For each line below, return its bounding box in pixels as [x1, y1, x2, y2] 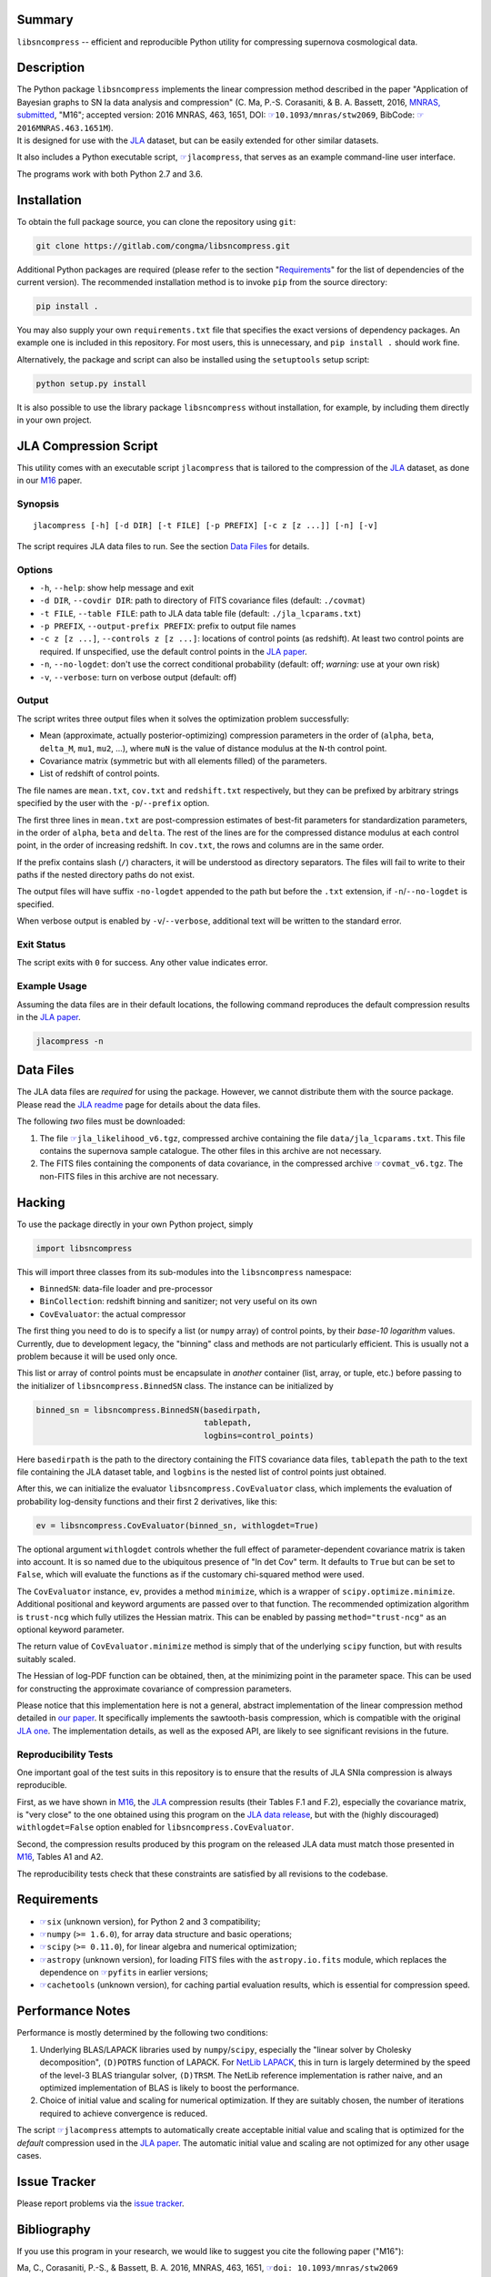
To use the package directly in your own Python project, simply [16, 1219, 254, 1230]
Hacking [16, 1194, 65, 1210]
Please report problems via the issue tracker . [16, 2198, 185, 2209]
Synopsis [16, 497, 59, 510]
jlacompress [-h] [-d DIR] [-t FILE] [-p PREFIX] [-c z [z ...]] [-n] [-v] [33, 520, 378, 531]
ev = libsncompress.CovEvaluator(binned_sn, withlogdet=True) [35, 1520, 319, 1530]
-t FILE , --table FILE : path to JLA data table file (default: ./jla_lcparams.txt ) [39, 608, 362, 618]
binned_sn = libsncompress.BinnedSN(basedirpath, [35, 1404, 262, 1415]
